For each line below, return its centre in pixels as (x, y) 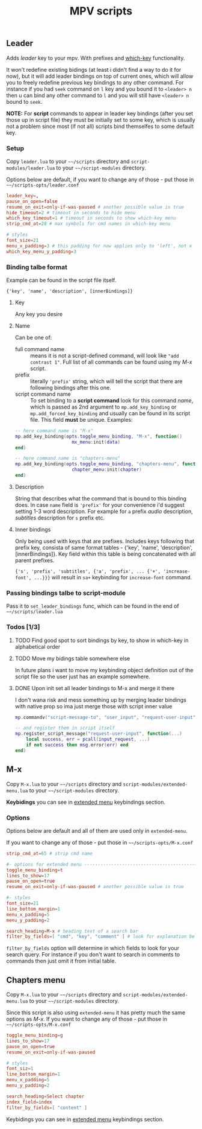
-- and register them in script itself (65, 728)
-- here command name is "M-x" (54, 431)
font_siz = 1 (20, 1069)
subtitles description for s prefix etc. (60, 518)
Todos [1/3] (23, 627)
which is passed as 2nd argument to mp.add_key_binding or (103, 407)
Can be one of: (33, 337)
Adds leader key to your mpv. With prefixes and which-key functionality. (96, 58)
